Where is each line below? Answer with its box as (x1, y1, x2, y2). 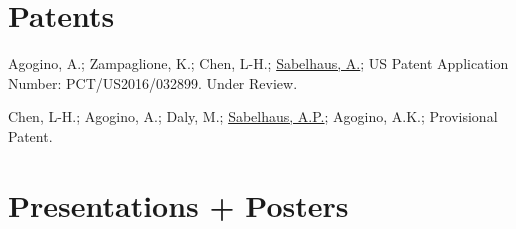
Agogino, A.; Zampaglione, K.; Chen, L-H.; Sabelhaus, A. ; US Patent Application (8, 53, 509, 74)
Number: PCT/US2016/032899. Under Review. (8, 72, 298, 93)
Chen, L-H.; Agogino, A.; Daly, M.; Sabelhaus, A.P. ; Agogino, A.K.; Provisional (8, 106, 498, 127)
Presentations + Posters (8, 184, 349, 225)
